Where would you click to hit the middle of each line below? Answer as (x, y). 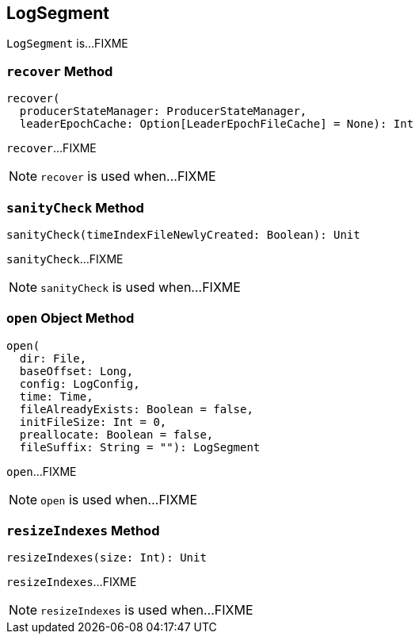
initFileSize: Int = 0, (93, 422)
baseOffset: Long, (76, 371)
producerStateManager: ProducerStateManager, (163, 111)
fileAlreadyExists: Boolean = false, (136, 409)
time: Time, (56, 396)
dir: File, (53, 358)
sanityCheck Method (75, 207)
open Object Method (70, 318)
